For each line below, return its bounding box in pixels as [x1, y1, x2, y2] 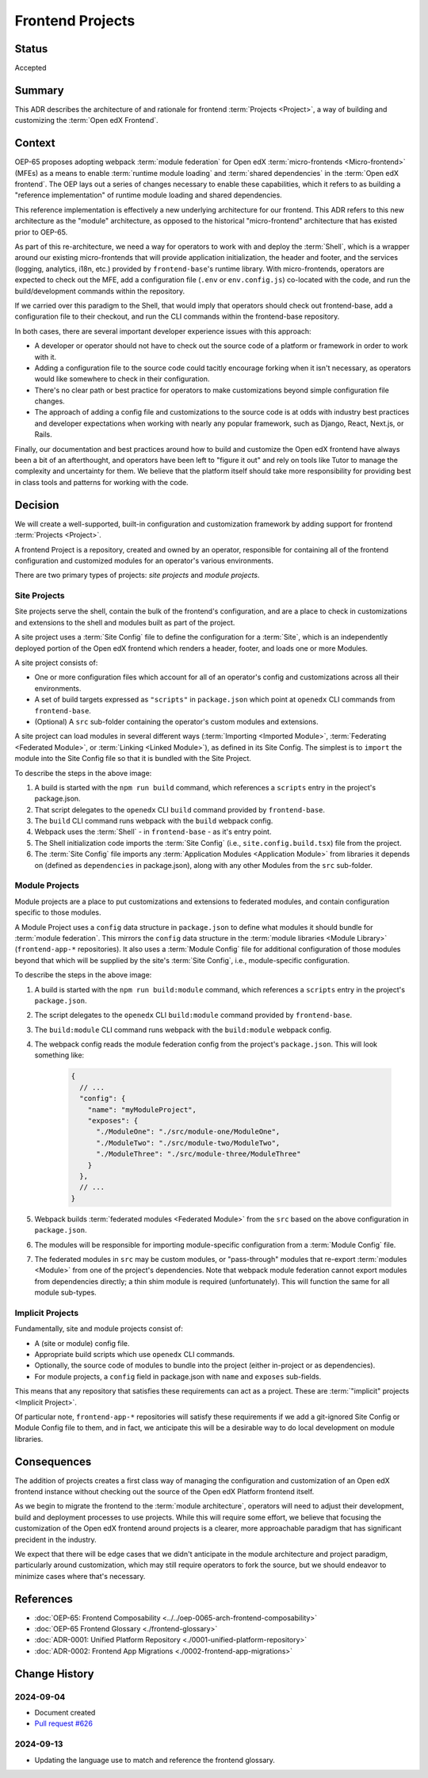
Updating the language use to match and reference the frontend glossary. [34, 1755, 275, 1765]
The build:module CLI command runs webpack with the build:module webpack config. [34, 1025, 332, 1034]
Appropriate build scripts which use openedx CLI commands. [34, 1349, 235, 1359]
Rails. [34, 430, 53, 439]
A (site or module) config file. [34, 1338, 130, 1348]
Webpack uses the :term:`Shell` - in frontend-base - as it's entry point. [34, 827, 272, 836]
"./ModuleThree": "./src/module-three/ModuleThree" [96, 1149, 301, 1159]
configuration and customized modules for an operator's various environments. [14, 556, 273, 565]
